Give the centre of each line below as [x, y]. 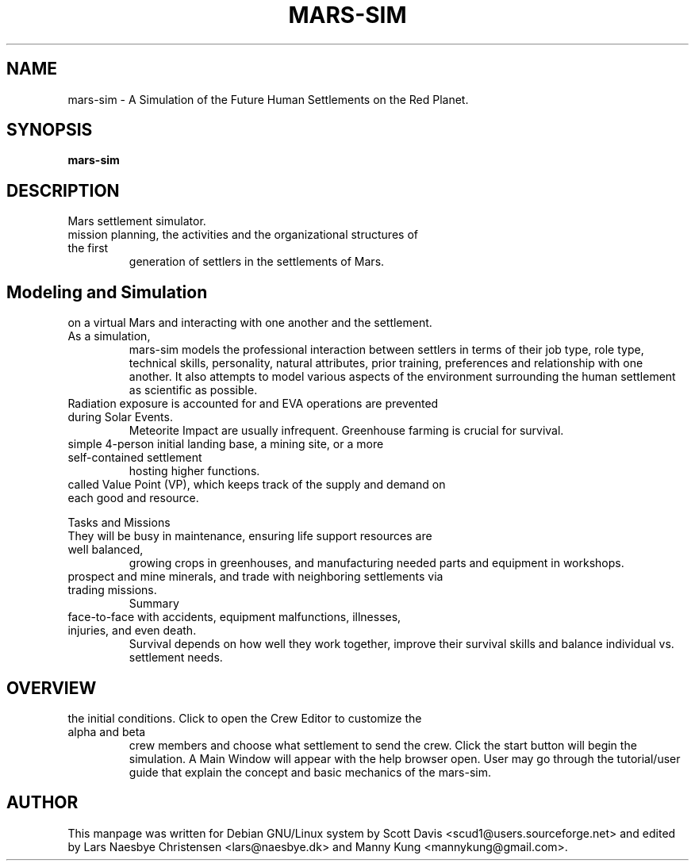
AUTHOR [42, 803]
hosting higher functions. [194, 471]
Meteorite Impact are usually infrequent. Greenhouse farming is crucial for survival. [346, 431]
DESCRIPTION [63, 190]
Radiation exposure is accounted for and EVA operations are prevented [253, 404]
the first [88, 248]
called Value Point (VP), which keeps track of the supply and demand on [257, 485]
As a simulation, [109, 336]
